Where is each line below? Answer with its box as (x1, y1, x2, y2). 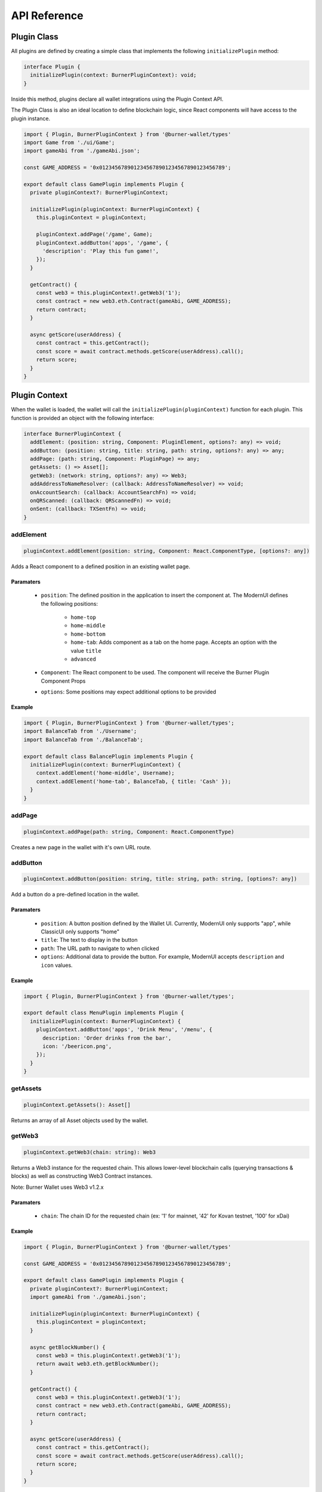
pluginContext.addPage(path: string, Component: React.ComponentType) (23, 828, 235, 835)
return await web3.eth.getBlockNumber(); (36, 1361, 159, 1367)
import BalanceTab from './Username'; (23, 728, 137, 735)
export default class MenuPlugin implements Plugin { (23, 1009, 184, 1016)
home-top (70, 614, 97, 621)
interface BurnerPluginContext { (23, 430, 122, 437)
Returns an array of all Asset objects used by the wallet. (11, 1117, 148, 1124)
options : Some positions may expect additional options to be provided (41, 688, 216, 695)
